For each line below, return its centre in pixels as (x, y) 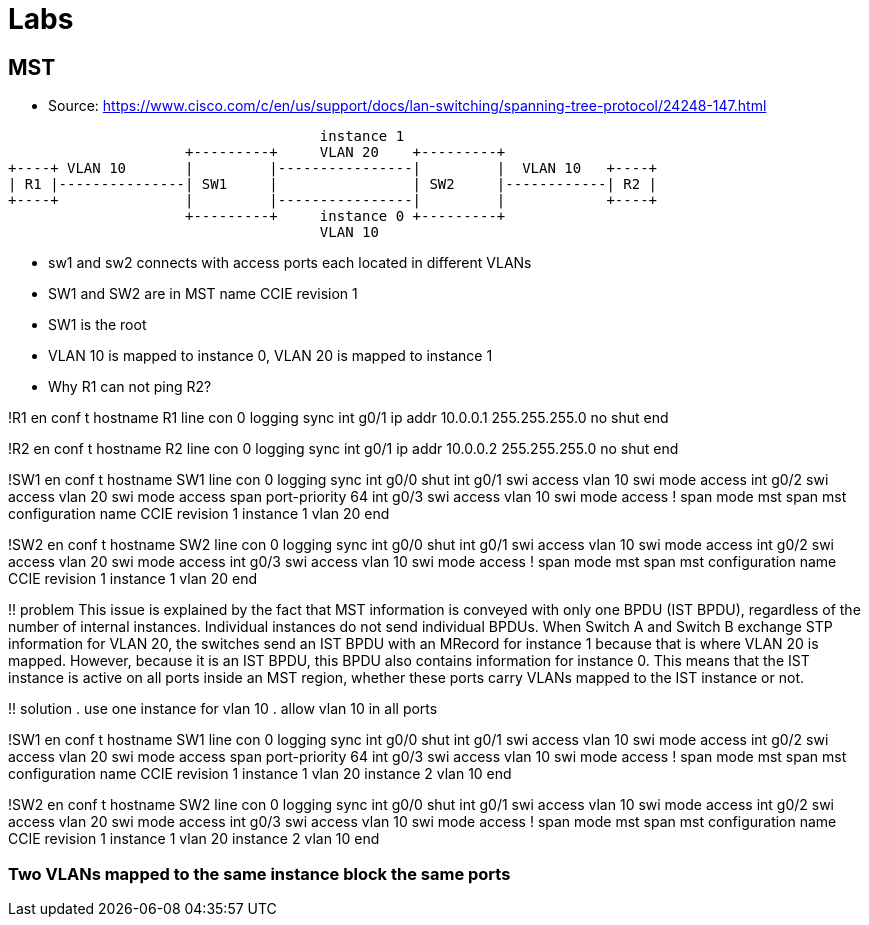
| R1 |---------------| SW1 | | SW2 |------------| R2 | (333, 184)
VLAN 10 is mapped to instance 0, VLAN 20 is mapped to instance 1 (270, 356)
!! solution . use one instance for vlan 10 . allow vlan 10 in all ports (223, 709)
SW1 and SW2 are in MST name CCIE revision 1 (203, 294)
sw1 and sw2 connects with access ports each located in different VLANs (290, 263)
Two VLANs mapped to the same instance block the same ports (259, 873)
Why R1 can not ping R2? (130, 387)
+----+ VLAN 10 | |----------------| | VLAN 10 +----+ (333, 168)
